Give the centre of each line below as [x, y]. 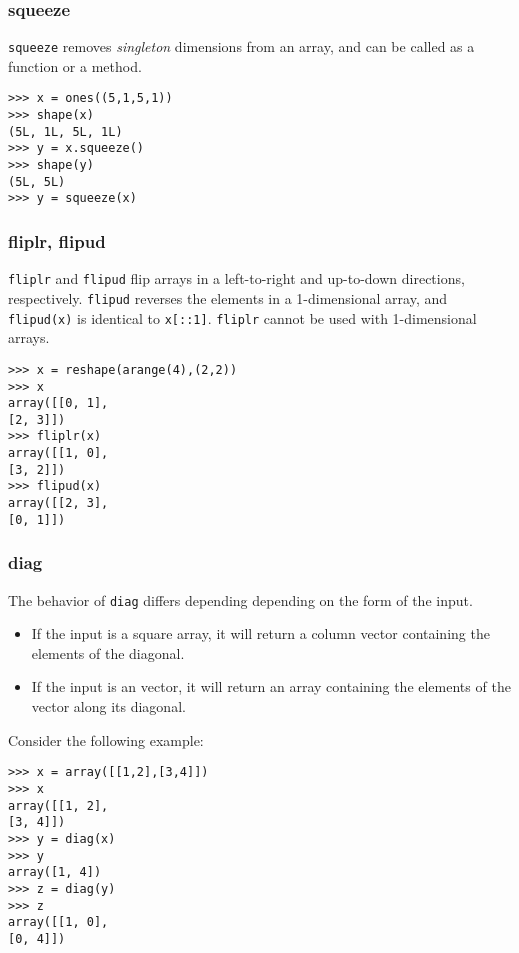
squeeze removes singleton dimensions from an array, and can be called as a [241, 46]
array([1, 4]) [55, 872]
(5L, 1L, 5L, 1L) [65, 131]
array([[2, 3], [58, 503]
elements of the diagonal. [108, 652]
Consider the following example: [106, 739]
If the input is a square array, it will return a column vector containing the [260, 633]
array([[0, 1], [58, 403]
